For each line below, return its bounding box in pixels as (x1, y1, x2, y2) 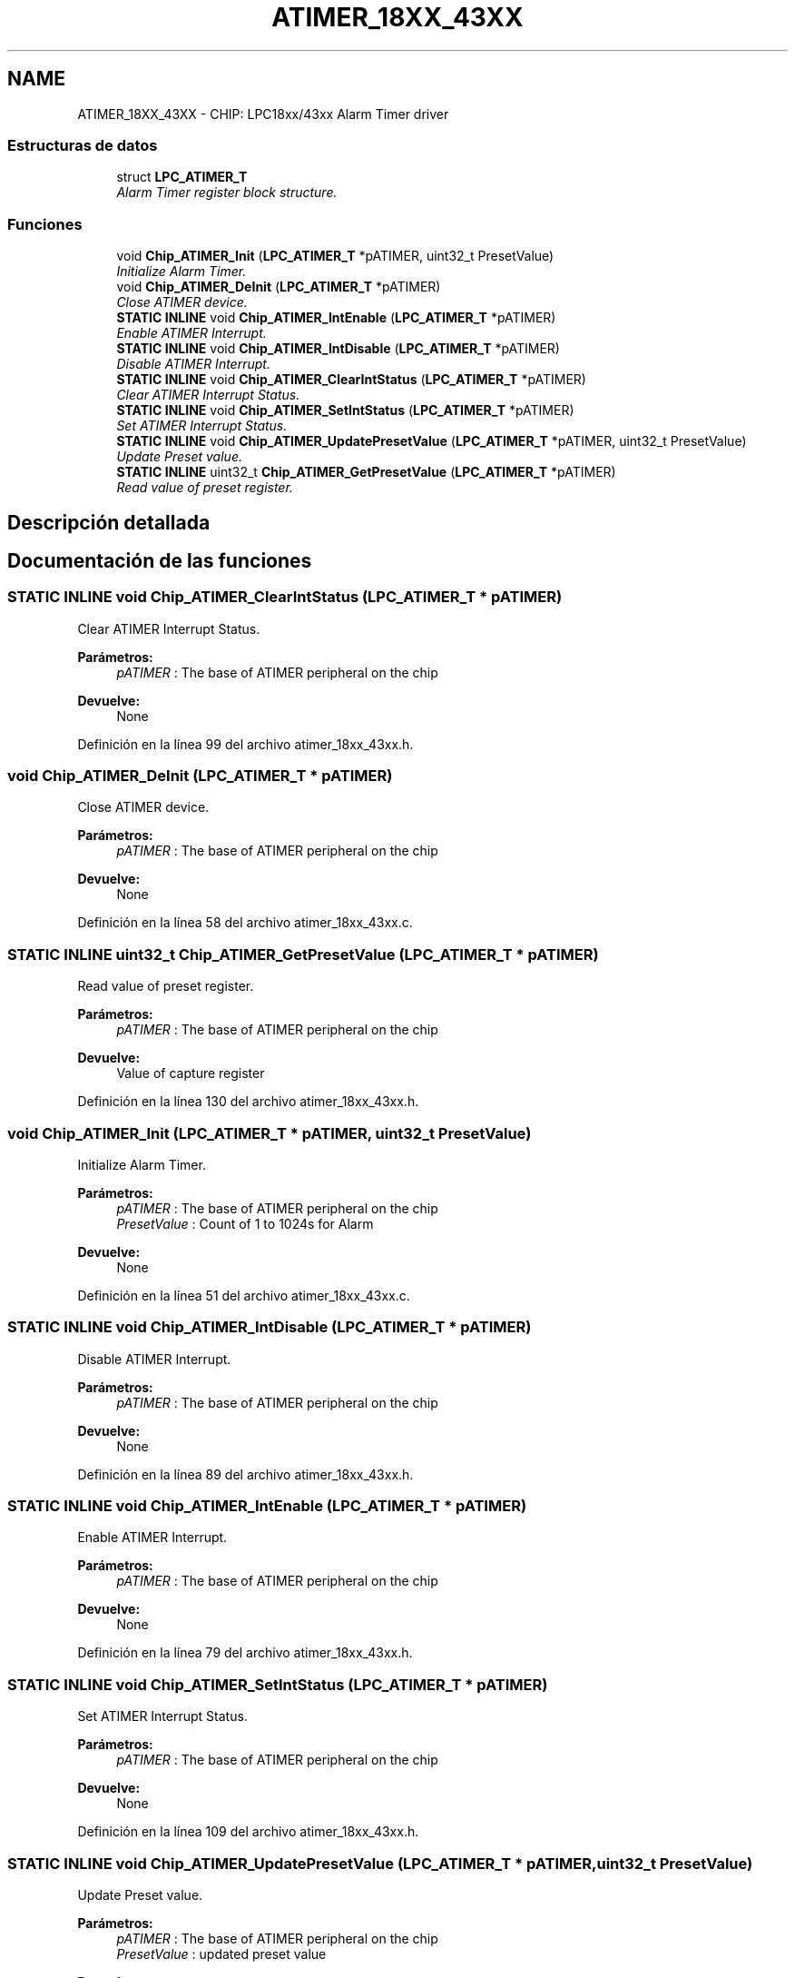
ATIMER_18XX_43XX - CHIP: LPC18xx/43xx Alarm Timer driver (77, 105, 449, 122)
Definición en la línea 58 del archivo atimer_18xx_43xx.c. (77, 915, 413, 931)
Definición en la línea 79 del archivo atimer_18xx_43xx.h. (77, 1645, 413, 1661)
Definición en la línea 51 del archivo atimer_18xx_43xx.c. (77, 1287, 410, 1303)
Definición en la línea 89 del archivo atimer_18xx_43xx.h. (77, 1466, 414, 1482)
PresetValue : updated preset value (116, 1945, 327, 1962)
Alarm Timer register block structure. (116, 184, 338, 201)
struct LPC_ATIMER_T (116, 169, 248, 185)
